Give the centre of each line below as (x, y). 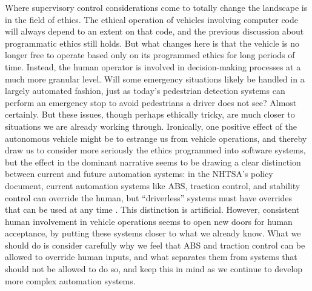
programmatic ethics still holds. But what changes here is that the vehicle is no (152, 43)
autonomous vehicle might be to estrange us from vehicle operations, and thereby (156, 138)
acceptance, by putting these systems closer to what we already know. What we (153, 233)
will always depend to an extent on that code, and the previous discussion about (154, 31)
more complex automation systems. (70, 280)
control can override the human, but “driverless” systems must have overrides (149, 197)
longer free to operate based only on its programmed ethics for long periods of (150, 55)
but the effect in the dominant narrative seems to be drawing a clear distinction (153, 162)
